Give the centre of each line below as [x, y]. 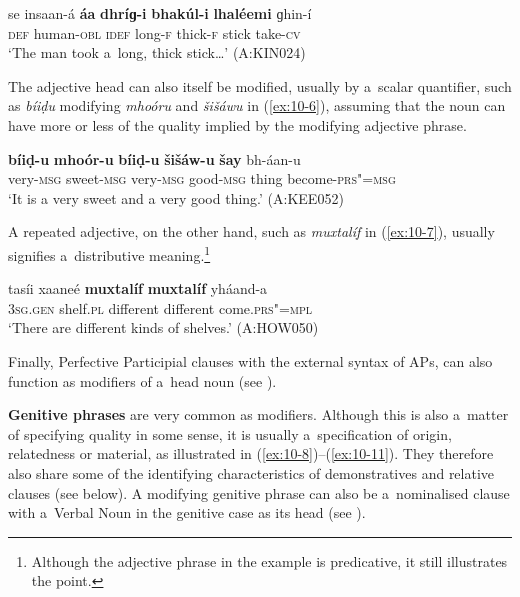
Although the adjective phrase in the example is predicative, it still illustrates [269, 560]
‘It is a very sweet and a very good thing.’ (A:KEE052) [176, 197]
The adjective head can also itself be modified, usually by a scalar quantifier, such [260, 85]
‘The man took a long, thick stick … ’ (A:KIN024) [157, 52]
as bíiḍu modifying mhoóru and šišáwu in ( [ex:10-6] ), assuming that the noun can [257, 105]
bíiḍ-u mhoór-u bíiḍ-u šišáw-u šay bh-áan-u [154, 158]
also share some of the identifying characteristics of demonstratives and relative [251, 472]
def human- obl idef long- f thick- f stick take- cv [154, 32]
